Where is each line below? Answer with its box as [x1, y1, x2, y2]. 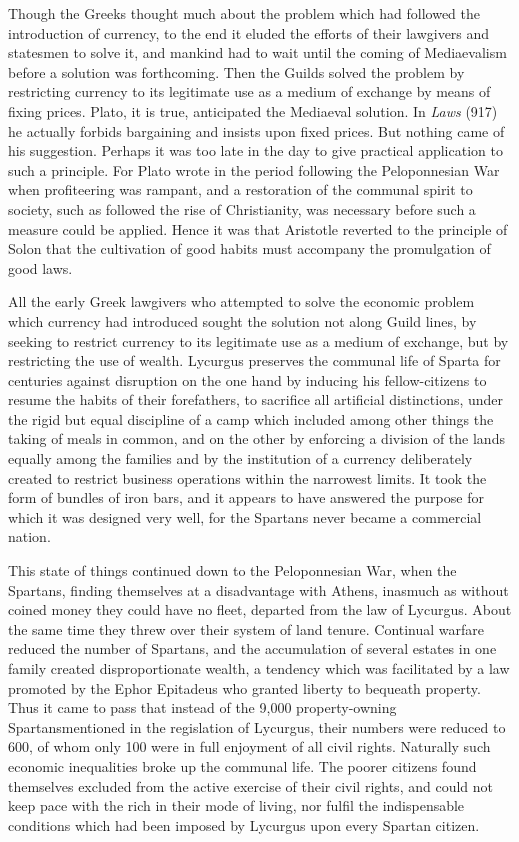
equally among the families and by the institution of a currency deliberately [8, 448, 473, 469]
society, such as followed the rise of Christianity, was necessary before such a [8, 198, 476, 219]
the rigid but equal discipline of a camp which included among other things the [8, 408, 494, 429]
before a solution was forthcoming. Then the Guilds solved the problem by [8, 61, 465, 82]
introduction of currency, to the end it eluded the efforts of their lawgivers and [8, 22, 490, 43]
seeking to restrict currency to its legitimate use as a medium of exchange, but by [8, 330, 509, 351]
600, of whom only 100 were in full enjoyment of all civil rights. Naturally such [8, 736, 491, 757]
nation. [8, 526, 51, 547]
